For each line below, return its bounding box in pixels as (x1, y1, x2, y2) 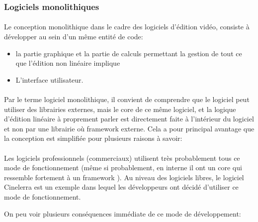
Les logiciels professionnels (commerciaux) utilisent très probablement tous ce (4, 152, 240, 163)
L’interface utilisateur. (15, 74, 84, 85)
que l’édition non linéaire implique (15, 58, 120, 68)
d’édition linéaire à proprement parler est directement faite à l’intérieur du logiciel (4, 113, 254, 124)
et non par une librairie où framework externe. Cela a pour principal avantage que (4, 123, 255, 133)
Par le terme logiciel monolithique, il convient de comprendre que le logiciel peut (4, 94, 250, 104)
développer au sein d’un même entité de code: (4, 31, 143, 42)
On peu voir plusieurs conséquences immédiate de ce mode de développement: (4, 208, 241, 219)
